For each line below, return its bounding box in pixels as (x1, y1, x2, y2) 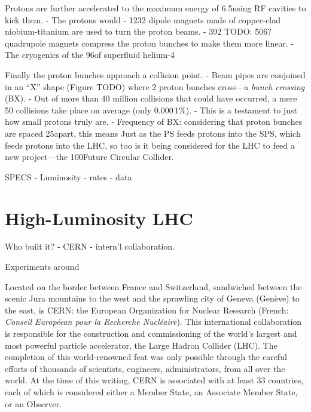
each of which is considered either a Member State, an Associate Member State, (5, 385, 298, 398)
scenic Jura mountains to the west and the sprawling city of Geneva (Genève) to (5, 292, 300, 305)
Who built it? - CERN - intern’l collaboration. (5, 240, 175, 253)
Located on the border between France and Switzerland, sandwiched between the (5, 280, 302, 293)
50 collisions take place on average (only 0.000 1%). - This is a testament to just (5, 103, 297, 116)
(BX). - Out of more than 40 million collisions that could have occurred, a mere (5, 92, 297, 104)
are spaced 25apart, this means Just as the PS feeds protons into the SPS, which (5, 127, 301, 139)
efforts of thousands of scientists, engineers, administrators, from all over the (5, 362, 285, 374)
